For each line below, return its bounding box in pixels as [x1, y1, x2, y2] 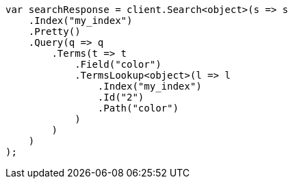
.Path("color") [97, 103, 179, 114]
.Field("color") [75, 59, 162, 70]
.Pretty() [28, 26, 81, 37]
